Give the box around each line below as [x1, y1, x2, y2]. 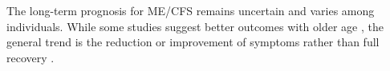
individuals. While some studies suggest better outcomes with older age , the [6, 18, 384, 34]
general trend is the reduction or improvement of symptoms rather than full [6, 34, 380, 50]
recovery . [6, 49, 55, 65]
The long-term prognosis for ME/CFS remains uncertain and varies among [6, 2, 375, 18]
